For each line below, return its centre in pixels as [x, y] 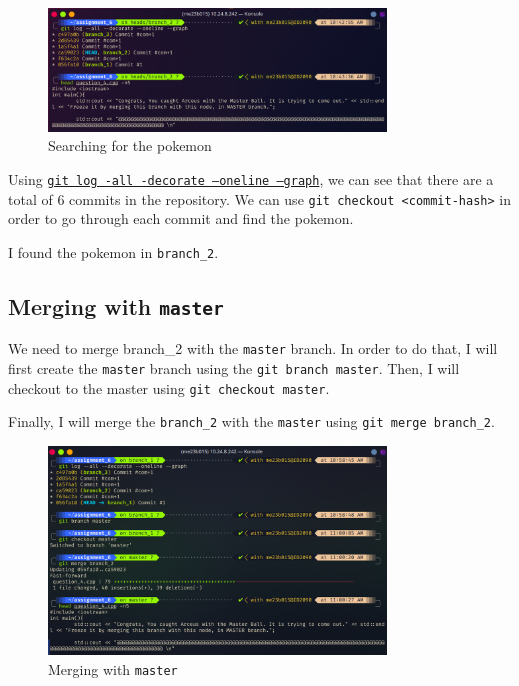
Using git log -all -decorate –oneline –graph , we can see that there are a [251, 179]
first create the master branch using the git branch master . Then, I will [234, 368]
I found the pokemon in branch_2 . [113, 251]
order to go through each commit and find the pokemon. [181, 218]
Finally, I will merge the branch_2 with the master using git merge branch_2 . [251, 421]
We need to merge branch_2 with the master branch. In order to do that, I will [253, 348]
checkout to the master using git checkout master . [169, 387]
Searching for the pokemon [130, 145]
